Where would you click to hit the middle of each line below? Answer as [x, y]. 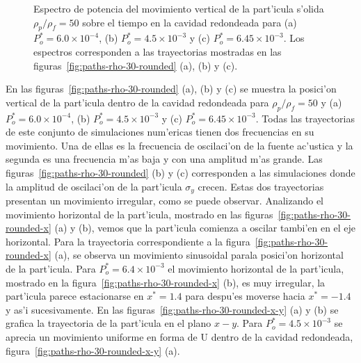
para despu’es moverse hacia [245, 296]
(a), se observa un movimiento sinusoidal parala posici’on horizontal [199, 255]
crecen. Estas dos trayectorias [261, 186]
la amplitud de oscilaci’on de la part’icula [94, 186]
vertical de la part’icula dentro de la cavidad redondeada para [137, 102]
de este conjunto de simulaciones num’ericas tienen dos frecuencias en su [160, 132]
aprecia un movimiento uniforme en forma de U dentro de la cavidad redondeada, [179, 336]
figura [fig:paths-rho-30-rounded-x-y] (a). [93, 350]
